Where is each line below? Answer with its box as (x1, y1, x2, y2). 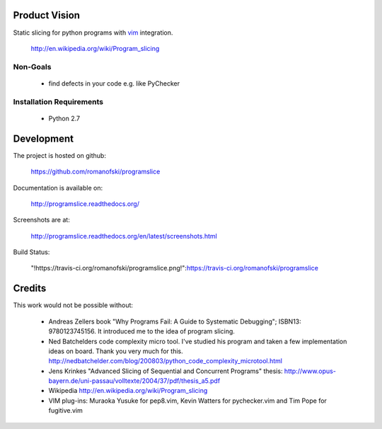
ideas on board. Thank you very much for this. (48, 347, 183, 355)
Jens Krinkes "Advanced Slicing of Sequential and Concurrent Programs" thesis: (48, 367, 283, 375)
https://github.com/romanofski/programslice (30, 167, 161, 176)
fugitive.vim (48, 406, 83, 415)
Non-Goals (13, 62, 52, 71)
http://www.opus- (284, 367, 336, 375)
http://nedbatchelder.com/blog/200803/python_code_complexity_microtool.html (48, 357, 283, 365)
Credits (13, 282, 47, 294)
